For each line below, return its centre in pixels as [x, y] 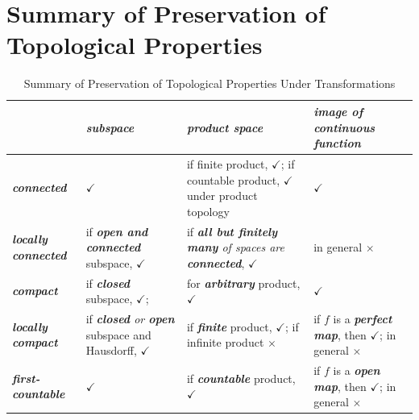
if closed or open [130, 319]
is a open [357, 370]
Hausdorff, [111, 350]
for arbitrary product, [243, 283]
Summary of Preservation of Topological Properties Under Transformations [209, 83]
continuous [344, 127]
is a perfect [363, 319]
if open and [117, 231]
